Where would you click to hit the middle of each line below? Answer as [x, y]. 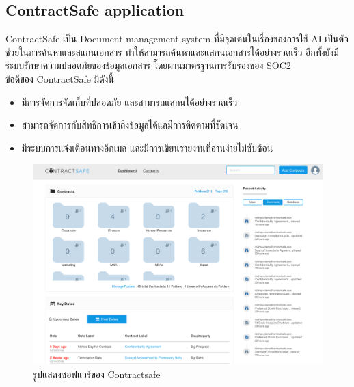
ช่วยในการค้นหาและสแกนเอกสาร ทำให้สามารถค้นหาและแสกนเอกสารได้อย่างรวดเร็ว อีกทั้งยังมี [172, 52]
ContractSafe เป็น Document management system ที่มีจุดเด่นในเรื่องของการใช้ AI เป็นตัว [177, 39]
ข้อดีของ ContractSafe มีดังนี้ [60, 78]
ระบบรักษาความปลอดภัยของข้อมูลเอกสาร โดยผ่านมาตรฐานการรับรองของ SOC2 [148, 65]
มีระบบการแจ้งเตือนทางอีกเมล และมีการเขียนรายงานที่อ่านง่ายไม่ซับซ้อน [147, 147]
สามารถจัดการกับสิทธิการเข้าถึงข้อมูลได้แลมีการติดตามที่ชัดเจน [130, 125]
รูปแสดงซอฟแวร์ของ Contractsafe [97, 374]
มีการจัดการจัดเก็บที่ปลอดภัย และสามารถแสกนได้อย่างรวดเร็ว [130, 102]
